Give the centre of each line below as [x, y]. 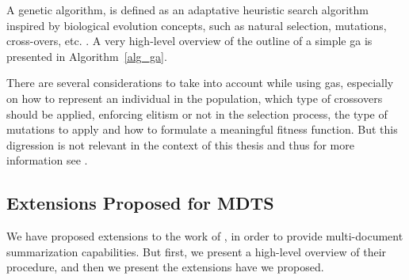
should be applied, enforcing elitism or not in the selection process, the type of [197, 114]
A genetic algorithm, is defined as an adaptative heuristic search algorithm [188, 9]
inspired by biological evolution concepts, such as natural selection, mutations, [197, 25]
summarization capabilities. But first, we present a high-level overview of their [197, 251]
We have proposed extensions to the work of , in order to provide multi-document [205, 236]
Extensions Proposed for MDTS [140, 203]
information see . [47, 160]
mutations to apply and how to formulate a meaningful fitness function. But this [202, 129]
